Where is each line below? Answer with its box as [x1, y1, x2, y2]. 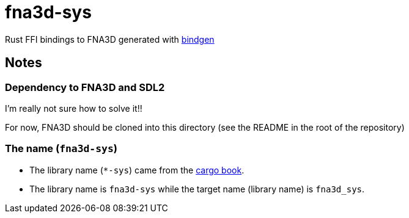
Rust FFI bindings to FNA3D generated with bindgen [5, 34, 215, 45]
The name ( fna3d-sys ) [5, 142, 117, 155]
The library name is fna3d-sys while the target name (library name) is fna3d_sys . [29, 183, 365, 194]
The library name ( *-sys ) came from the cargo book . [29, 164, 245, 175]
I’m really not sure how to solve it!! [5, 103, 142, 114]
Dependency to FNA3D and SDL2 [5, 81, 165, 93]
